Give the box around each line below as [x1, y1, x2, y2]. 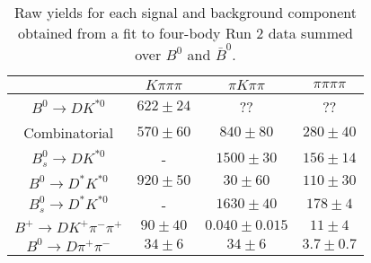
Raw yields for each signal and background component [14, 2, 357, 22]
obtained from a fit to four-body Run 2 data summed [18, 22, 353, 43]
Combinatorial [23, 121, 114, 143]
